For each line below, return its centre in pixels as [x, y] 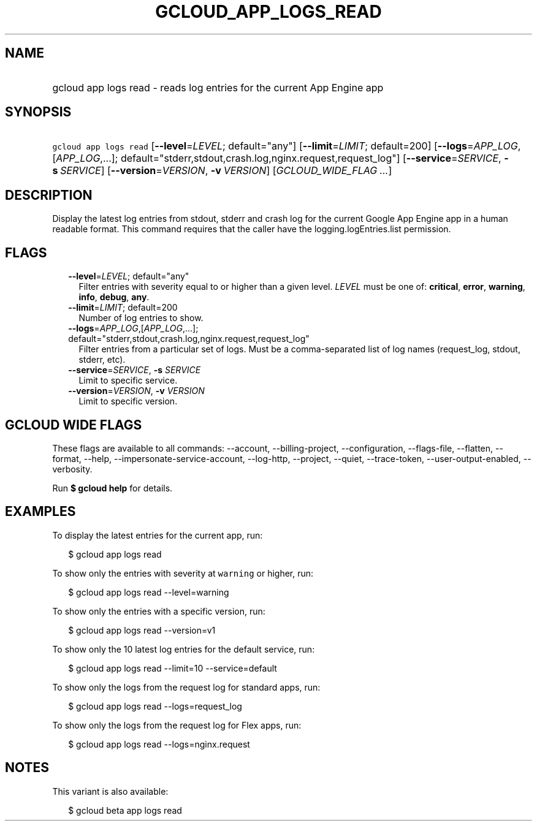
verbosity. [72, 469]
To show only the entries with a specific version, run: [159, 611]
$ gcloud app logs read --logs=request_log [155, 706]
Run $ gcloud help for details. [112, 488]
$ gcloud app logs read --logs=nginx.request [159, 744]
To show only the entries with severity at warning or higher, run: [183, 573]
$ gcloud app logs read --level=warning [149, 592]
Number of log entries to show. [141, 318]
